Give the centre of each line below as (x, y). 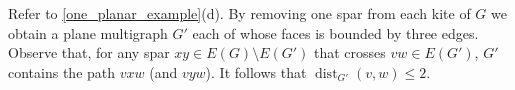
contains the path (62, 71)
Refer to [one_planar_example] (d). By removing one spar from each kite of (239, 13)
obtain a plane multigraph (88, 32)
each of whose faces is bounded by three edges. (335, 32)
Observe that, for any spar (89, 52)
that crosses (350, 52)
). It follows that (256, 71)
